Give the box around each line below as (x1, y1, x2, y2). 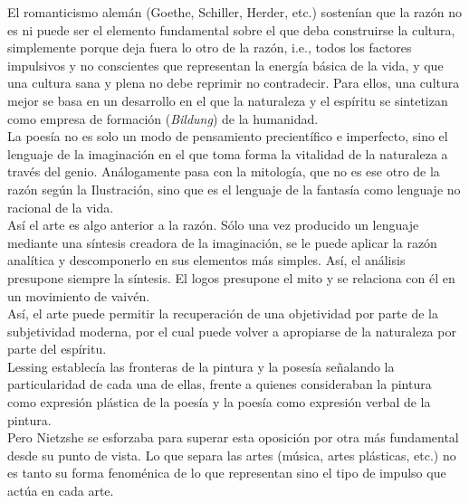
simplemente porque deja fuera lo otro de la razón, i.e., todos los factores (7, 38, 412, 57)
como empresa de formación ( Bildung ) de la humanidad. (7, 109, 319, 128)
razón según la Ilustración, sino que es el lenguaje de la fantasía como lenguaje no (7, 179, 461, 198)
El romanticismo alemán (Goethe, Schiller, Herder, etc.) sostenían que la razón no (7, 3, 462, 21)
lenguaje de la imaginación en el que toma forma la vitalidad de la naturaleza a (7, 144, 448, 163)
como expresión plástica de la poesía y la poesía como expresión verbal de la (7, 393, 431, 412)
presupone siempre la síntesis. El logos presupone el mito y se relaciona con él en (7, 268, 455, 287)
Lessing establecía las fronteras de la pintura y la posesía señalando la (7, 356, 395, 375)
